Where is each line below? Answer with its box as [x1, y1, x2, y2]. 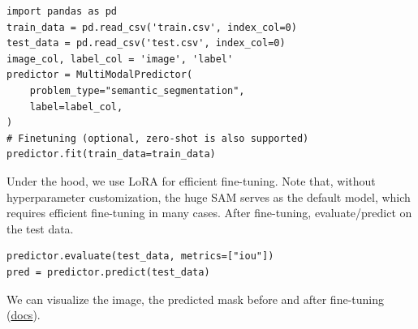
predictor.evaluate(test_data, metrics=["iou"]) [6, 250, 274, 263]
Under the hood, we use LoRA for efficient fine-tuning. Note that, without [6, 172, 376, 189]
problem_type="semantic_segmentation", [29, 84, 245, 96]
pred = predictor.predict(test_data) [6, 266, 210, 278]
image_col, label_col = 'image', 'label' [6, 53, 234, 65]
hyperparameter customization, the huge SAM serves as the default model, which [6, 188, 411, 205]
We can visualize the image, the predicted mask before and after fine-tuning [6, 290, 384, 307]
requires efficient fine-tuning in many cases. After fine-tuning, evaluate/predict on [6, 204, 412, 221]
